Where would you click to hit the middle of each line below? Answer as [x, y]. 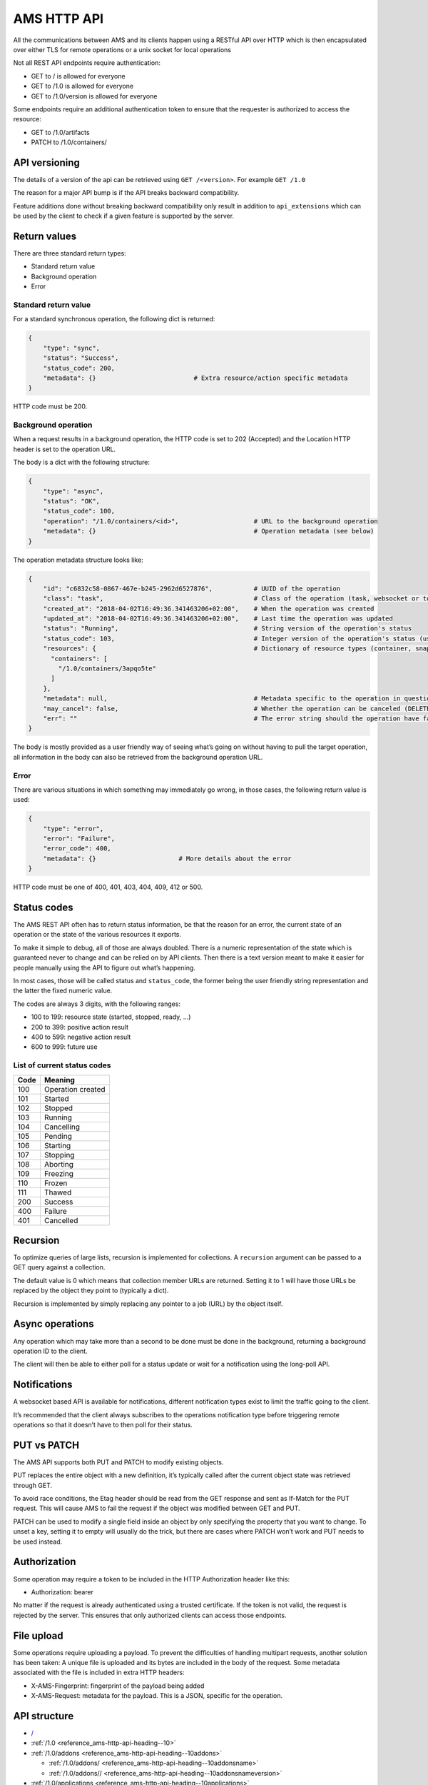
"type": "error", [73, 829]
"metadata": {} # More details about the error [167, 858]
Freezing [59, 1173]
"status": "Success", [81, 358]
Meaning [59, 1080]
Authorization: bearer [62, 1592]
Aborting [59, 1164]
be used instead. [38, 1542]
